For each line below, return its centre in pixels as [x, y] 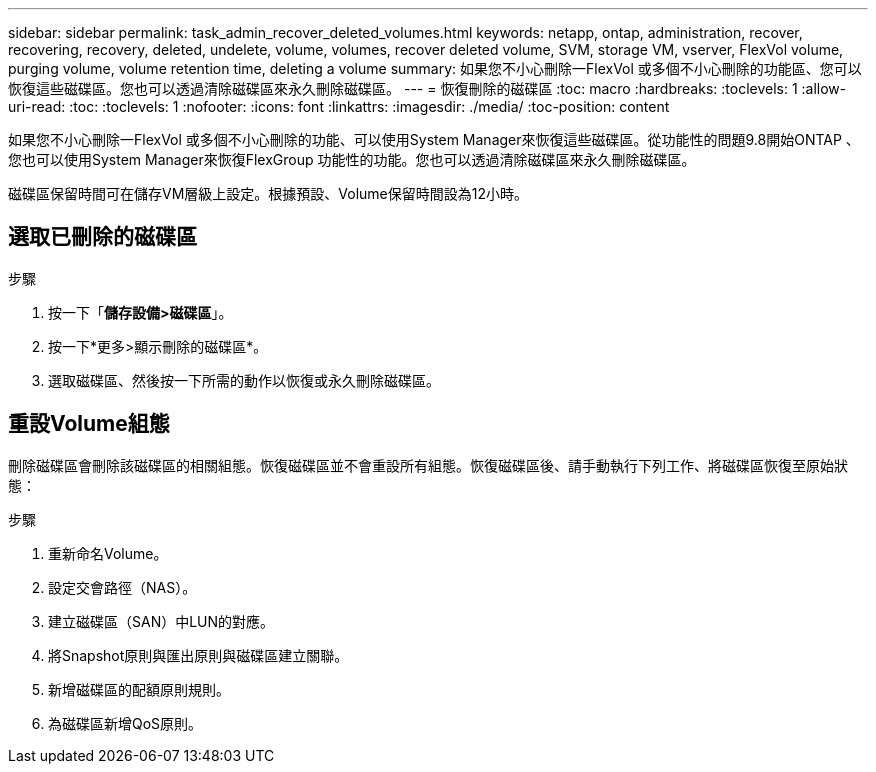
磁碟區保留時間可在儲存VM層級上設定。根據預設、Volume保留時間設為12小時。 [268, 193]
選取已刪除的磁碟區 [102, 237]
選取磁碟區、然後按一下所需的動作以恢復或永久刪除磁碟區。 [244, 380]
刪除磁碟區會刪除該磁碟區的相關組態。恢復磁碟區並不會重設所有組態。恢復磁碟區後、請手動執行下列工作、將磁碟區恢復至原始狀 [428, 465]
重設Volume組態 [89, 424]
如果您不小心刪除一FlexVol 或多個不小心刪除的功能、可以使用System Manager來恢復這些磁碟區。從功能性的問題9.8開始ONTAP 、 [434, 139]
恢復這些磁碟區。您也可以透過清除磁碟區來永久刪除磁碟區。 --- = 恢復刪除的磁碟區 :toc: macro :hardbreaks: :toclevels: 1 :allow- [427, 88]
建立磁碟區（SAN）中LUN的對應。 [161, 621]
